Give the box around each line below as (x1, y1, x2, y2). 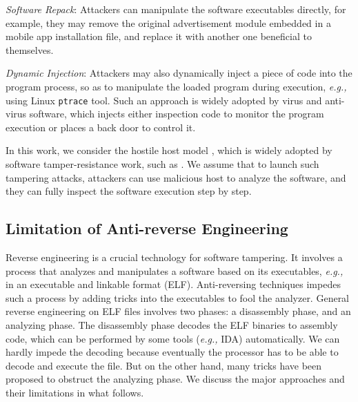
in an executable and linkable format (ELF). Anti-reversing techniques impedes (6, 277, 341, 291)
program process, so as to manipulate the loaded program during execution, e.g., (6, 79, 347, 93)
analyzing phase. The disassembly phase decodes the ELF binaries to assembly (6, 317, 338, 332)
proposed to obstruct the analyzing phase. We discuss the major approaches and (6, 372, 345, 386)
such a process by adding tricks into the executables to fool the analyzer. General (6, 290, 350, 305)
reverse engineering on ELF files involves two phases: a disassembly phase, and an (6, 304, 351, 318)
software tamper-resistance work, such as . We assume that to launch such (6, 157, 319, 171)
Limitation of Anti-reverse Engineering (6, 218, 288, 239)
